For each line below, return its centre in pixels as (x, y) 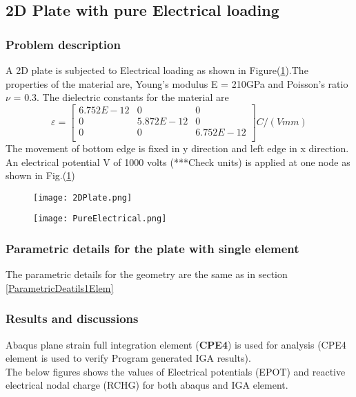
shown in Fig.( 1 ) (40, 175)
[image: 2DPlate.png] (83, 197)
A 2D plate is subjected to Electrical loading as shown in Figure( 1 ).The (157, 70)
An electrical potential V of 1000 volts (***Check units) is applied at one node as (178, 161)
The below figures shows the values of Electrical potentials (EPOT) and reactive (176, 371)
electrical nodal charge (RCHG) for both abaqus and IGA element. (147, 385)
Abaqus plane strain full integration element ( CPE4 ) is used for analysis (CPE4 (176, 344)
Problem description (63, 44)
